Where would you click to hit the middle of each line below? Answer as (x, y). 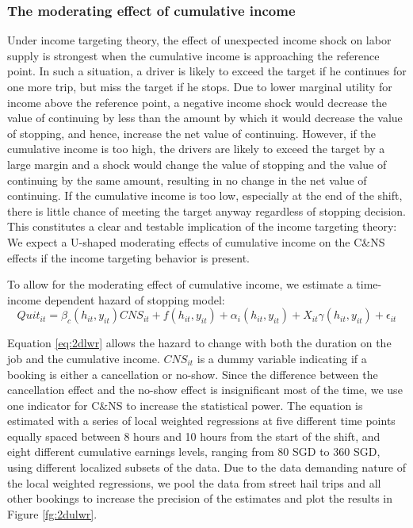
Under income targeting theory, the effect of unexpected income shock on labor (199, 40)
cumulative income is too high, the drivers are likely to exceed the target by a (196, 149)
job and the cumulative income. (84, 358)
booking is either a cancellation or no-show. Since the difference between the (193, 374)
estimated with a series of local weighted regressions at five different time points (201, 421)
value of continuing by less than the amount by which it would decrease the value (205, 118)
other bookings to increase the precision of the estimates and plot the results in (200, 498)
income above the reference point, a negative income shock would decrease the (197, 102)
